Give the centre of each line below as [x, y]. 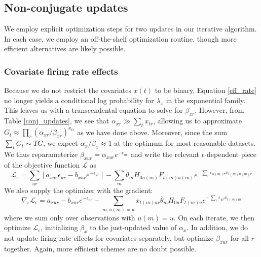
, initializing [59, 227]
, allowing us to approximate [197, 121]
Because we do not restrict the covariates [68, 90]
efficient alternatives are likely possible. [65, 49]
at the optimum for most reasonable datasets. [185, 143]
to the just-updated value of [133, 227]
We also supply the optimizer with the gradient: [79, 190]
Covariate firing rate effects [61, 71]
